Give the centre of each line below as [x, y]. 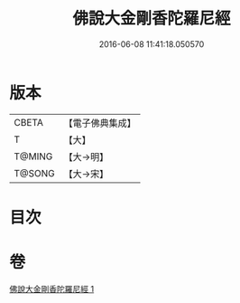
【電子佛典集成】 [100, 123]
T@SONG [35, 173]
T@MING [33, 156]
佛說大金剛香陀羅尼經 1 [52, 289]
